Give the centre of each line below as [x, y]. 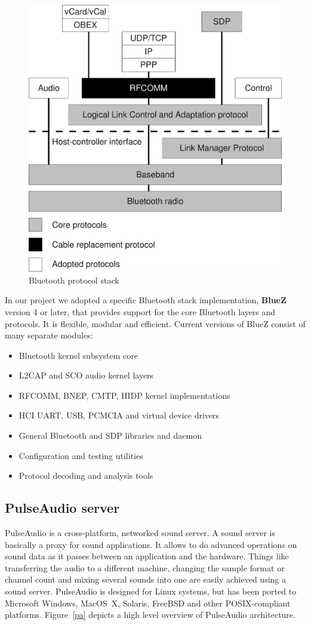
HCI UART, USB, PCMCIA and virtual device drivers [119, 415]
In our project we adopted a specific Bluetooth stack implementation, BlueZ [146, 300]
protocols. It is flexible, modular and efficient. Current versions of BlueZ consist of [155, 323]
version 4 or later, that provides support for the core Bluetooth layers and [140, 311]
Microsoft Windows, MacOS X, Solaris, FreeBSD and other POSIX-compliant [148, 603]
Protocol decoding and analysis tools [86, 475]
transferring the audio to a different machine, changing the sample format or [145, 567]
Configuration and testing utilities [81, 455]
